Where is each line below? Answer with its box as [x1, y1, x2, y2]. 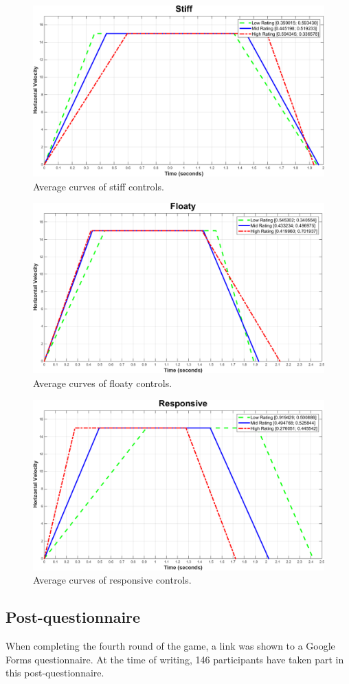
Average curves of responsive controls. [33, 573, 192, 587]
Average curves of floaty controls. [33, 376, 172, 390]
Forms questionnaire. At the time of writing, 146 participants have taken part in [5, 652, 344, 666]
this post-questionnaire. [5, 665, 104, 680]
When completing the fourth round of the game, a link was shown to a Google [5, 639, 335, 653]
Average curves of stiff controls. [33, 179, 164, 193]
